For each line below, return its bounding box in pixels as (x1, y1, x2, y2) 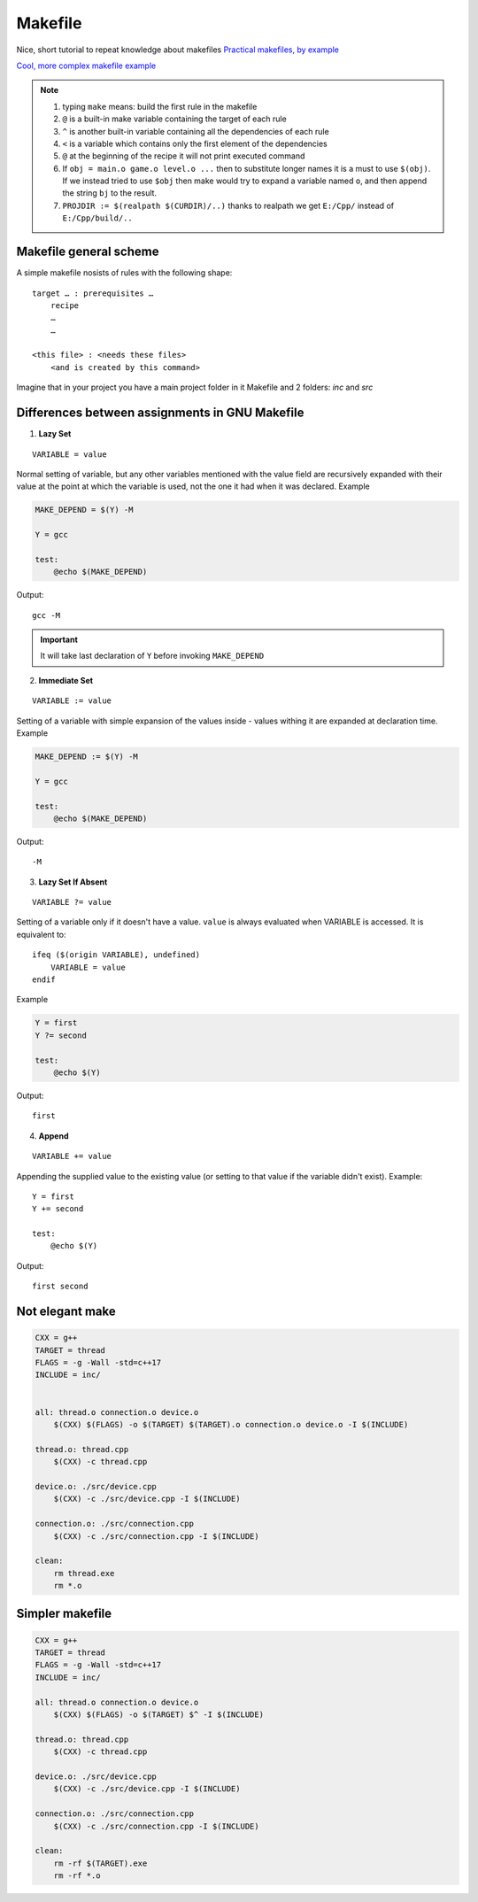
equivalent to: (16, 929, 66, 939)
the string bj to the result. (62, 188, 158, 198)
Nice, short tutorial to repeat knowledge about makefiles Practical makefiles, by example (16, 44, 340, 55)
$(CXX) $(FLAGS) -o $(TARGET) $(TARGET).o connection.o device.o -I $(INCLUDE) (53, 1419, 409, 1429)
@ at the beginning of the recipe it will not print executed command (62, 151, 305, 161)
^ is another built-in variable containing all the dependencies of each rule (62, 126, 329, 136)
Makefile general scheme (16, 244, 159, 259)
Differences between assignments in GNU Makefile (16, 406, 305, 421)
